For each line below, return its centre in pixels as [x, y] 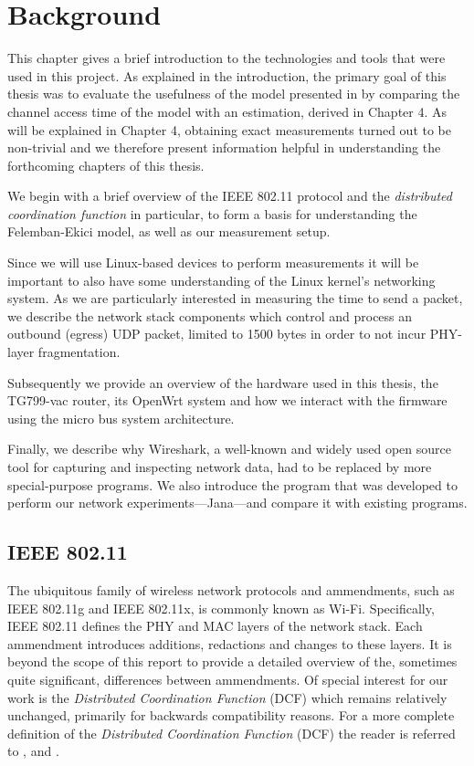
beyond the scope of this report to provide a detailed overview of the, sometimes [232, 661]
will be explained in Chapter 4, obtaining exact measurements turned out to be [230, 129]
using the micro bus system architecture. [121, 418]
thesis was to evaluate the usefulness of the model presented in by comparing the [234, 94]
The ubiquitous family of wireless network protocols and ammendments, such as [231, 589]
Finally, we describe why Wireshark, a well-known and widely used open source [229, 449]
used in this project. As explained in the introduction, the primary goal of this [227, 75]
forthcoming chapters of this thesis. [106, 165]
